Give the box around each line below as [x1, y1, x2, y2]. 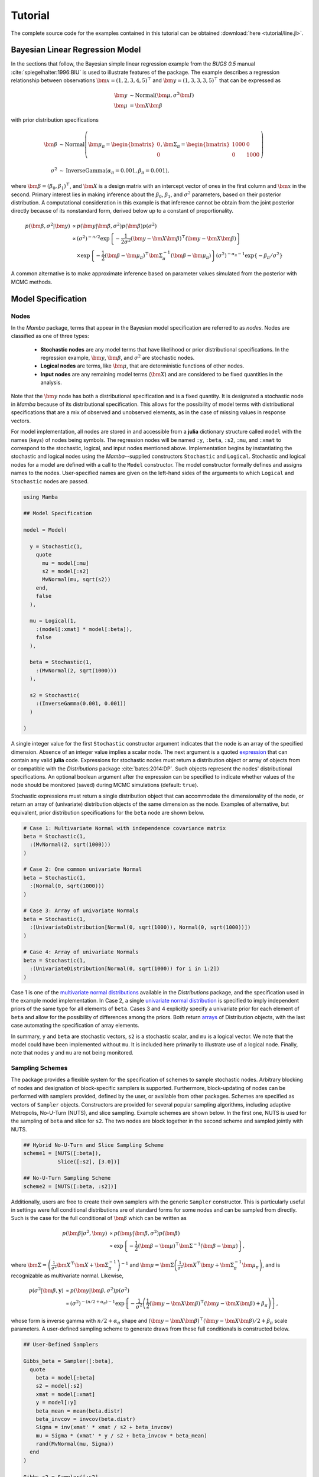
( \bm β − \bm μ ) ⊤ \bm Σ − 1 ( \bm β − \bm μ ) [138, 1241, 239, 1249]
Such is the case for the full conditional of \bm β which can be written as [11, 1215, 187, 1222]
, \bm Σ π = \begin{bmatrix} [160, 141, 230, 149]
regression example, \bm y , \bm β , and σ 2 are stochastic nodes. [40, 353, 195, 362]
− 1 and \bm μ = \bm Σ [121, 1261, 174, 1268]
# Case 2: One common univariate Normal [23, 866, 142, 873]
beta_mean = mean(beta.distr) [35, 1407, 123, 1414]
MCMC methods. [11, 278, 53, 285]
